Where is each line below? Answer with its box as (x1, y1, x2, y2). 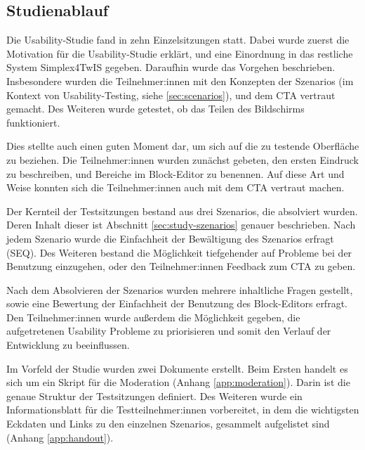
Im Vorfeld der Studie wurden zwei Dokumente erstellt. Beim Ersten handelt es (6, 361, 348, 375)
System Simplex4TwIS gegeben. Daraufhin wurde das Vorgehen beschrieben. (6, 60, 336, 75)
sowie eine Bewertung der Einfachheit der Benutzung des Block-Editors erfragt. (6, 296, 347, 311)
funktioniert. (6, 115, 60, 129)
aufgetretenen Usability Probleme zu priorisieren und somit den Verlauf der (6, 323, 331, 338)
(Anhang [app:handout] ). (6, 430, 114, 444)
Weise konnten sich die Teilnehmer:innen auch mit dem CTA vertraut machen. (6, 180, 345, 195)
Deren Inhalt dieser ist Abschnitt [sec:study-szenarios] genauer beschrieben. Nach (6, 217, 356, 232)
